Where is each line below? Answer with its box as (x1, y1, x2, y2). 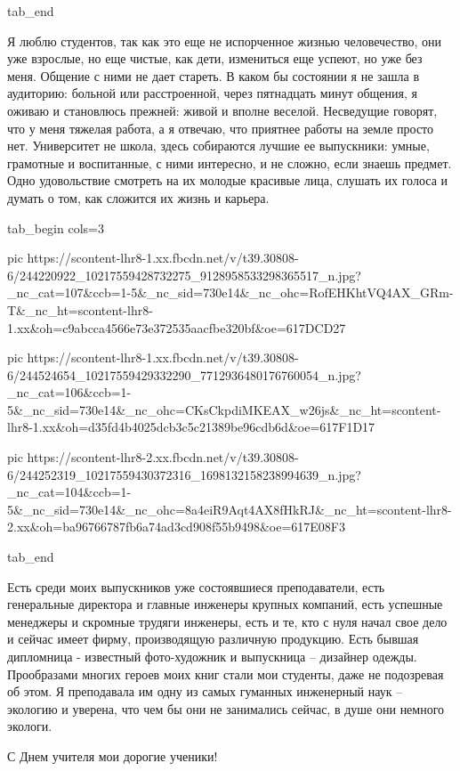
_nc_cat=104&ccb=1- (7, 483, 132, 501)
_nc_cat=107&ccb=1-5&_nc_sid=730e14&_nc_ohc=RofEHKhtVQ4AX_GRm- (7, 283, 454, 302)
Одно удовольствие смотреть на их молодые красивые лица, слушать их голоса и (7, 171, 448, 190)
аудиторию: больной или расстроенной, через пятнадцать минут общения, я (7, 84, 417, 102)
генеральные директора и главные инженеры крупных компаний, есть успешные (7, 595, 443, 613)
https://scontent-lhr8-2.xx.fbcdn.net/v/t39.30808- (27, 448, 299, 467)
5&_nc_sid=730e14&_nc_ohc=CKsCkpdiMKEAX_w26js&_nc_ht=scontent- (7, 400, 441, 418)
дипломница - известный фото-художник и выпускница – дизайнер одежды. (7, 647, 417, 665)
